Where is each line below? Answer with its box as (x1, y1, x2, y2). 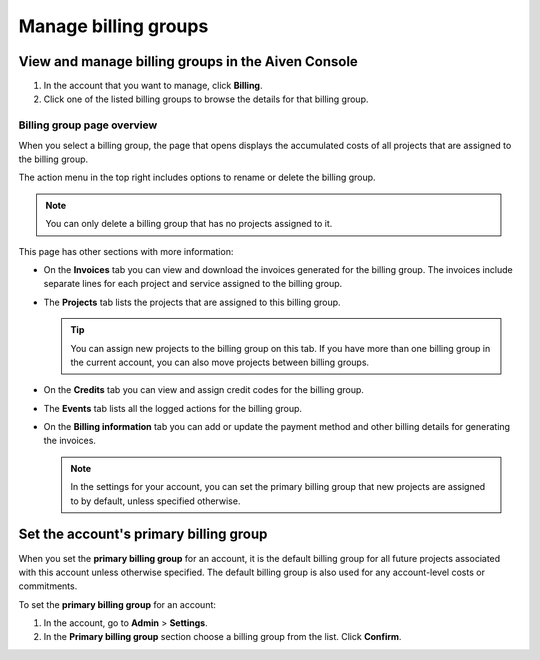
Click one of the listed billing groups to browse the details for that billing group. (43, 93, 369, 105)
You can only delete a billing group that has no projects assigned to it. (45, 218, 333, 230)
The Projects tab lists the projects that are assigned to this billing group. (43, 296, 341, 308)
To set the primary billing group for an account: (18, 598, 217, 610)
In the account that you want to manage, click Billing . (43, 80, 263, 92)
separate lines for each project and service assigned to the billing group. (43, 278, 343, 290)
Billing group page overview (18, 118, 158, 132)
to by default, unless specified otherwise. (70, 495, 241, 507)
